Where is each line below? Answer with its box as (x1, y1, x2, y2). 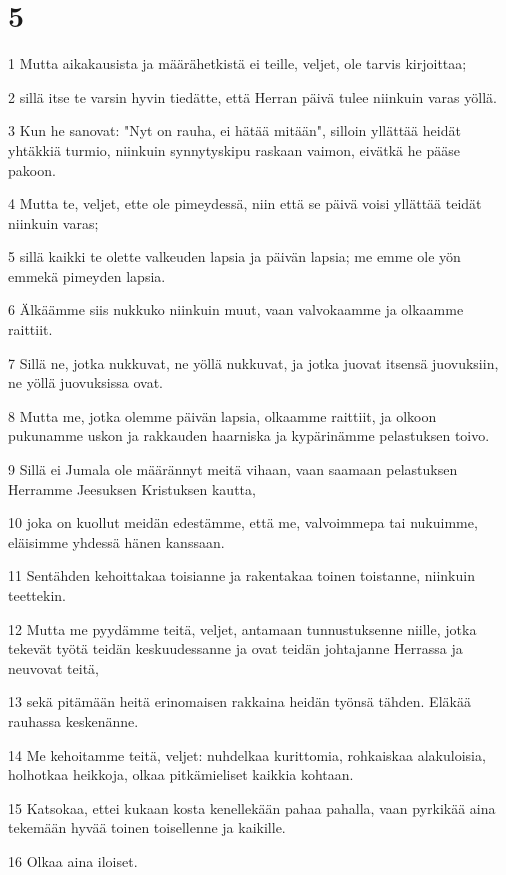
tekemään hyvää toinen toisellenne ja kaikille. (8, 817, 286, 838)
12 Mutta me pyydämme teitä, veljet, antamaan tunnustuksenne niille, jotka (8, 618, 477, 639)
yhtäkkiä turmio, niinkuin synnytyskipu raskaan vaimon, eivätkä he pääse (8, 139, 460, 160)
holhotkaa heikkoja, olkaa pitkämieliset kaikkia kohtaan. (8, 764, 354, 785)
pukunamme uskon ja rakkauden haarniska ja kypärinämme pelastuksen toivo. (8, 425, 490, 446)
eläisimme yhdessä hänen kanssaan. (8, 531, 225, 552)
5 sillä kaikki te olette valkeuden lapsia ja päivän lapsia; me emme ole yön (8, 246, 461, 267)
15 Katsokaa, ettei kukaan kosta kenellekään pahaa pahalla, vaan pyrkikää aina (8, 797, 496, 818)
